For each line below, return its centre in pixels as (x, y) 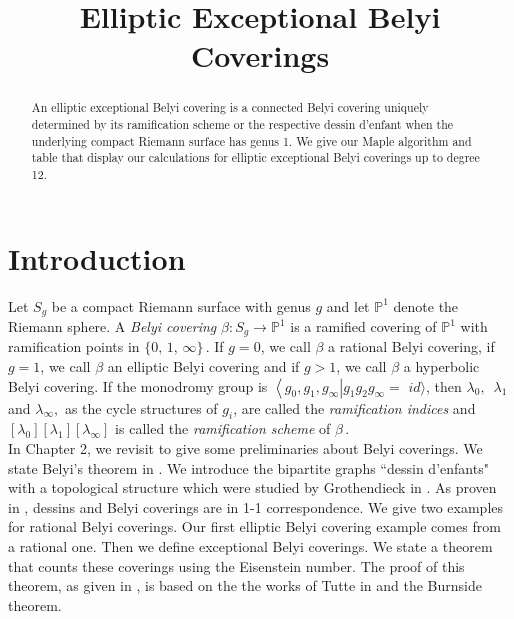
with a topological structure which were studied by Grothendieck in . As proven (252, 487)
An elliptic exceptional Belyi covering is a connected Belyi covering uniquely (230, 107)
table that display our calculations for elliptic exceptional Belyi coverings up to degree (255, 157)
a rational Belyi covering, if (411, 346)
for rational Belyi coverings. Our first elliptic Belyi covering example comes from (254, 526)
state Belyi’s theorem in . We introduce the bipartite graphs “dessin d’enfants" (248, 467)
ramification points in (74, 346)
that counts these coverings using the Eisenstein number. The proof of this (236, 565)
